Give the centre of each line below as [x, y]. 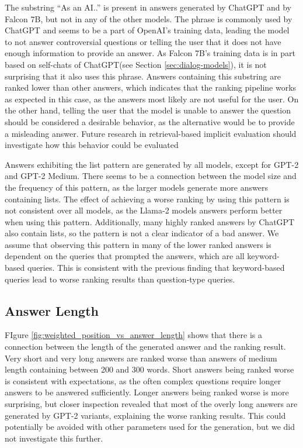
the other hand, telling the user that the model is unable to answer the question [148, 110]
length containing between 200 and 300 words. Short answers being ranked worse [149, 369]
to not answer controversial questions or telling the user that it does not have [143, 41]
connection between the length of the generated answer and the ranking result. [145, 347]
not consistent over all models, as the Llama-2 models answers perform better [144, 210]
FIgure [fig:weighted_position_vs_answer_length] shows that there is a [134, 335]
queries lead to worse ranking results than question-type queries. [120, 279]
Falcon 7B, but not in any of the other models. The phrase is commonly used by [149, 18]
